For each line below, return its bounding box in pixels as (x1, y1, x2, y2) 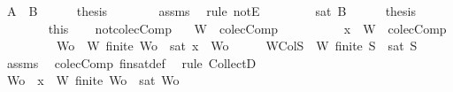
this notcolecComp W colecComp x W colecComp (48, 19, 447, 37)
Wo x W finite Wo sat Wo (6, 71, 180, 89)
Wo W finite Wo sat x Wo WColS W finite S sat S (56, 36, 418, 55)
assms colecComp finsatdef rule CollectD (6, 53, 257, 72)
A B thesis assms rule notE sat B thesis (6, 2, 416, 19)
